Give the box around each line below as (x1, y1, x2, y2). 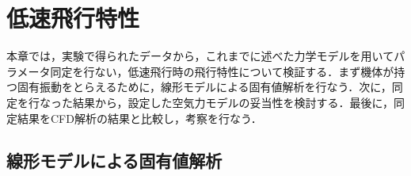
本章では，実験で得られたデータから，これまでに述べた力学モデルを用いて (6, 48, 394, 64)
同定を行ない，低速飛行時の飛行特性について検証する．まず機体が (50, 63, 394, 79)
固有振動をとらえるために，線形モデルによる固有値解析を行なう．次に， (17, 78, 392, 95)
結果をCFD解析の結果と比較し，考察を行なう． (17, 109, 262, 126)
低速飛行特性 (6, 2, 140, 34)
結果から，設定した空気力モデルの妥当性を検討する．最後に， (72, 94, 394, 110)
